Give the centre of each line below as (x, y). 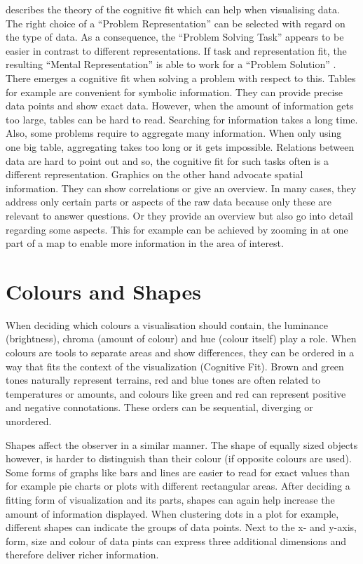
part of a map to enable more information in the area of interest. (145, 243)
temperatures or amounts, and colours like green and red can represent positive (176, 393)
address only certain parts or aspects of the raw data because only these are (169, 202)
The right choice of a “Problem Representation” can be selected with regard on (176, 23)
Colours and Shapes (103, 291)
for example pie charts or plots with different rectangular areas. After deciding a (178, 486)
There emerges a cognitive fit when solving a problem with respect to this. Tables (181, 78)
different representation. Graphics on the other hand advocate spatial (155, 174)
